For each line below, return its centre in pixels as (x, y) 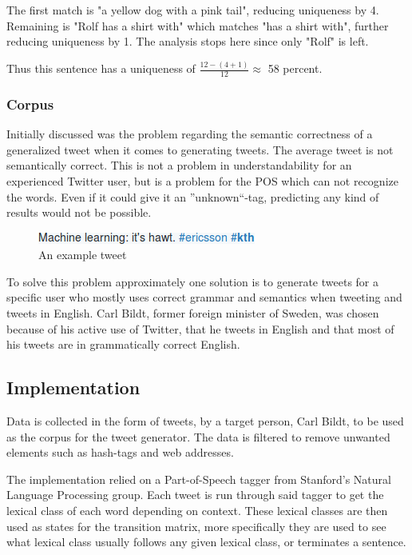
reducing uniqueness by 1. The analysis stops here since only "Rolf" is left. (188, 41)
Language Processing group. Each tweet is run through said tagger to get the (195, 495)
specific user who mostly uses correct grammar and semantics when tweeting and (204, 297)
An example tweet (83, 255)
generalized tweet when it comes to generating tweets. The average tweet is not (200, 149)
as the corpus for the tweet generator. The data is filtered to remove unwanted (198, 436)
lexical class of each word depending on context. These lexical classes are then (197, 511)
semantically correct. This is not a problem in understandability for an (179, 165)
